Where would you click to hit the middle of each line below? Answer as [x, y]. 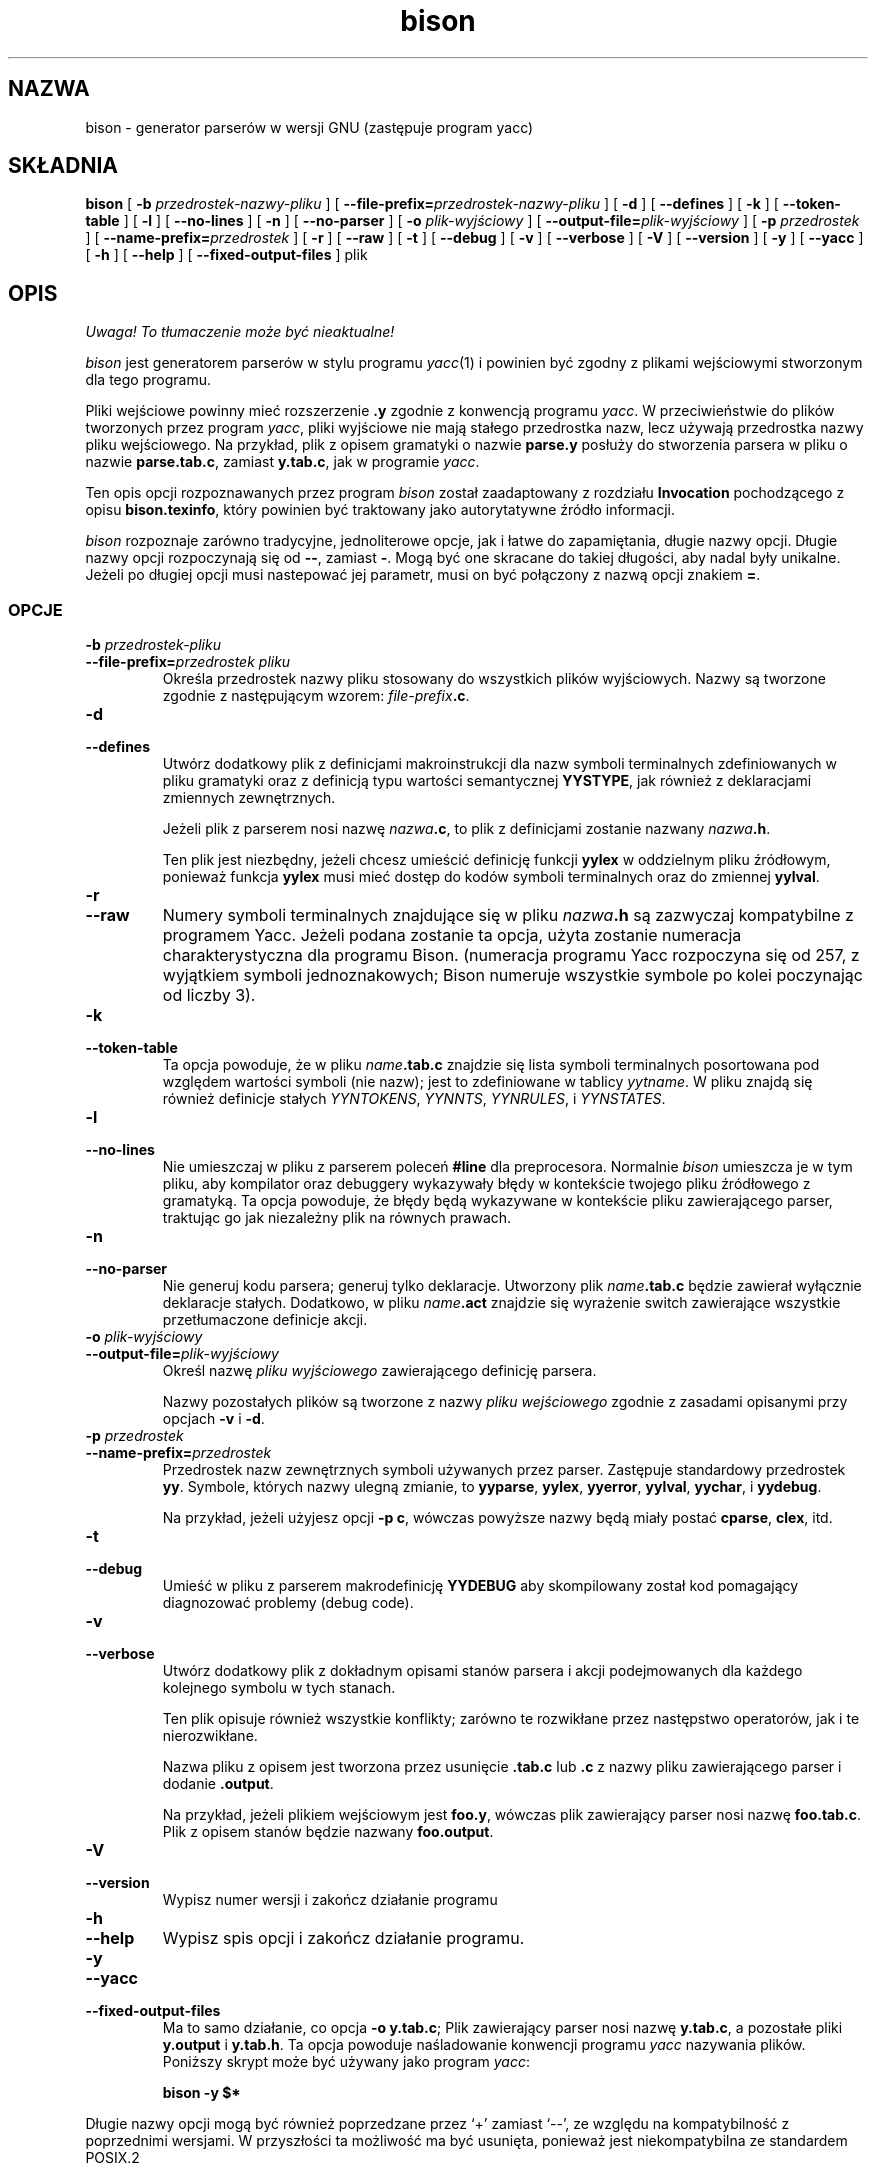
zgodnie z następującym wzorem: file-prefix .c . [316, 696]
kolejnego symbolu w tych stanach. [279, 1688]
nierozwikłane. [210, 1736]
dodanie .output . [218, 1784]
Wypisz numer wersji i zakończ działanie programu [330, 1900]
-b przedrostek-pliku [153, 645]
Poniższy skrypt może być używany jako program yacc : [346, 2062]
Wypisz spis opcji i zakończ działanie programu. [343, 1938]
